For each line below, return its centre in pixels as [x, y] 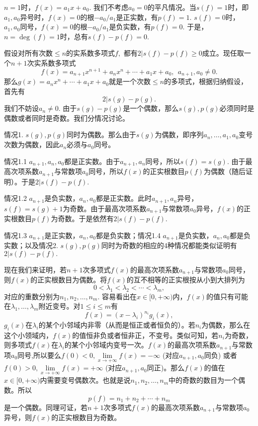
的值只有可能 [227, 296]
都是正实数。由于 [92, 161]
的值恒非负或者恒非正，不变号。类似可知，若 [145, 335]
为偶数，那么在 [226, 325]
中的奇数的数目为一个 [204, 380]
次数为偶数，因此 [32, 144]
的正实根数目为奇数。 [86, 417]
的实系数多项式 [91, 53]
